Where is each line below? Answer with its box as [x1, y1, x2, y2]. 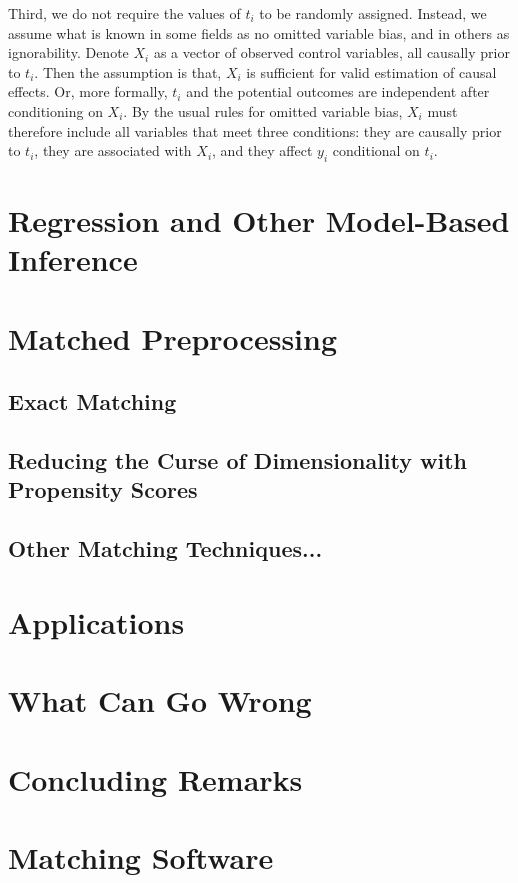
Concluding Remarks [8, 758, 303, 799]
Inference [8, 239, 138, 280]
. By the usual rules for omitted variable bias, [123, 100, 403, 121]
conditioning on [8, 100, 103, 121]
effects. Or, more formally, [8, 81, 168, 102]
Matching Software [8, 836, 274, 877]
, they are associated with [34, 140, 192, 161]
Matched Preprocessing [8, 317, 338, 358]
